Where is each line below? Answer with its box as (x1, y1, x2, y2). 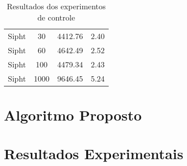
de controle (37, 12, 75, 23)
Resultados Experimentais (4, 143, 184, 163)
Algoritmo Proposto (4, 105, 142, 125)
